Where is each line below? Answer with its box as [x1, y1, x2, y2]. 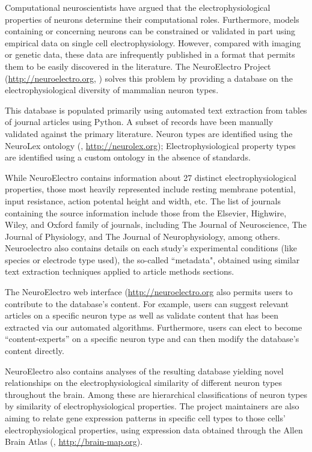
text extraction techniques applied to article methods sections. [5, 265, 234, 278]
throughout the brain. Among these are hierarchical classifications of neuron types [5, 388, 308, 400]
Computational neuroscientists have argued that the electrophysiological [5, 1, 271, 13]
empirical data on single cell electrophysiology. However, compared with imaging [5, 36, 301, 49]
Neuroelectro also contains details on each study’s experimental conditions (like [5, 242, 297, 254]
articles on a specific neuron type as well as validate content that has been [5, 309, 279, 322]
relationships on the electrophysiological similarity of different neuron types [5, 376, 283, 389]
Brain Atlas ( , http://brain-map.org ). [5, 435, 143, 448]
